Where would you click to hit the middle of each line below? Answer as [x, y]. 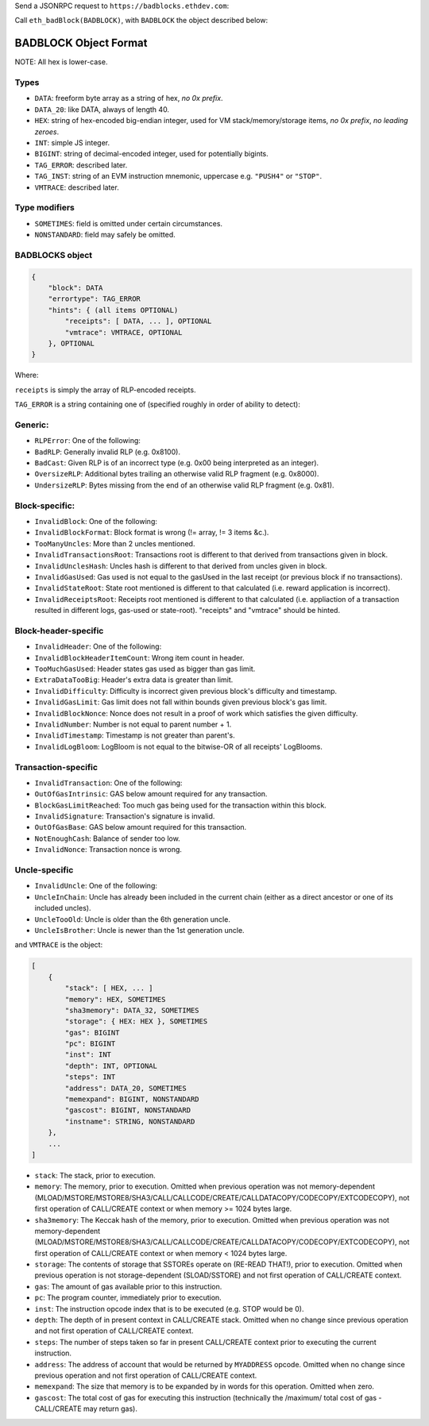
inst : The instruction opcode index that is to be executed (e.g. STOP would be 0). [169, 1308]
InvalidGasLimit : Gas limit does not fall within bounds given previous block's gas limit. [181, 702]
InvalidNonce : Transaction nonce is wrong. [108, 850]
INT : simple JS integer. [72, 143]
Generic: [32, 425]
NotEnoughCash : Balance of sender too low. [107, 838]
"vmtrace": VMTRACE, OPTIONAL [124, 332]
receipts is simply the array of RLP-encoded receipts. [105, 390]
